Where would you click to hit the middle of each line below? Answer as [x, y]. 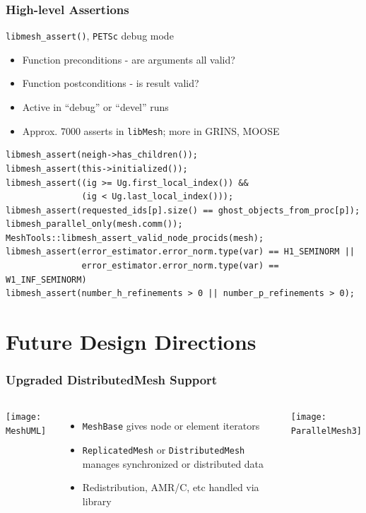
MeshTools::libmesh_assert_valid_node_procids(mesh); [135, 238]
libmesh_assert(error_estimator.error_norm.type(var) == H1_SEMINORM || [180, 252]
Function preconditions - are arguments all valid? [129, 59]
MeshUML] [26, 431]
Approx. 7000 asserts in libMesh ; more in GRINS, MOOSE [151, 130]
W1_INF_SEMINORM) [46, 279]
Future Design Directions [131, 342]
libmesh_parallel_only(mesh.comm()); [94, 224]
